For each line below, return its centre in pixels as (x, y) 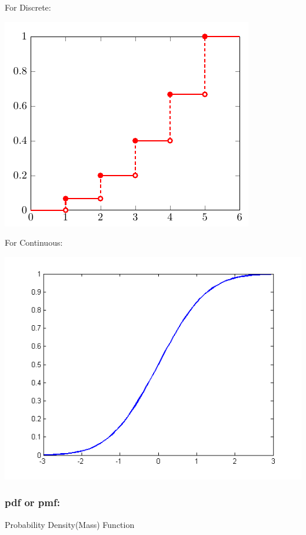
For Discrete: (28, 7)
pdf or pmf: (32, 502)
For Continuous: (34, 242)
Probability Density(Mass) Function (70, 524)
